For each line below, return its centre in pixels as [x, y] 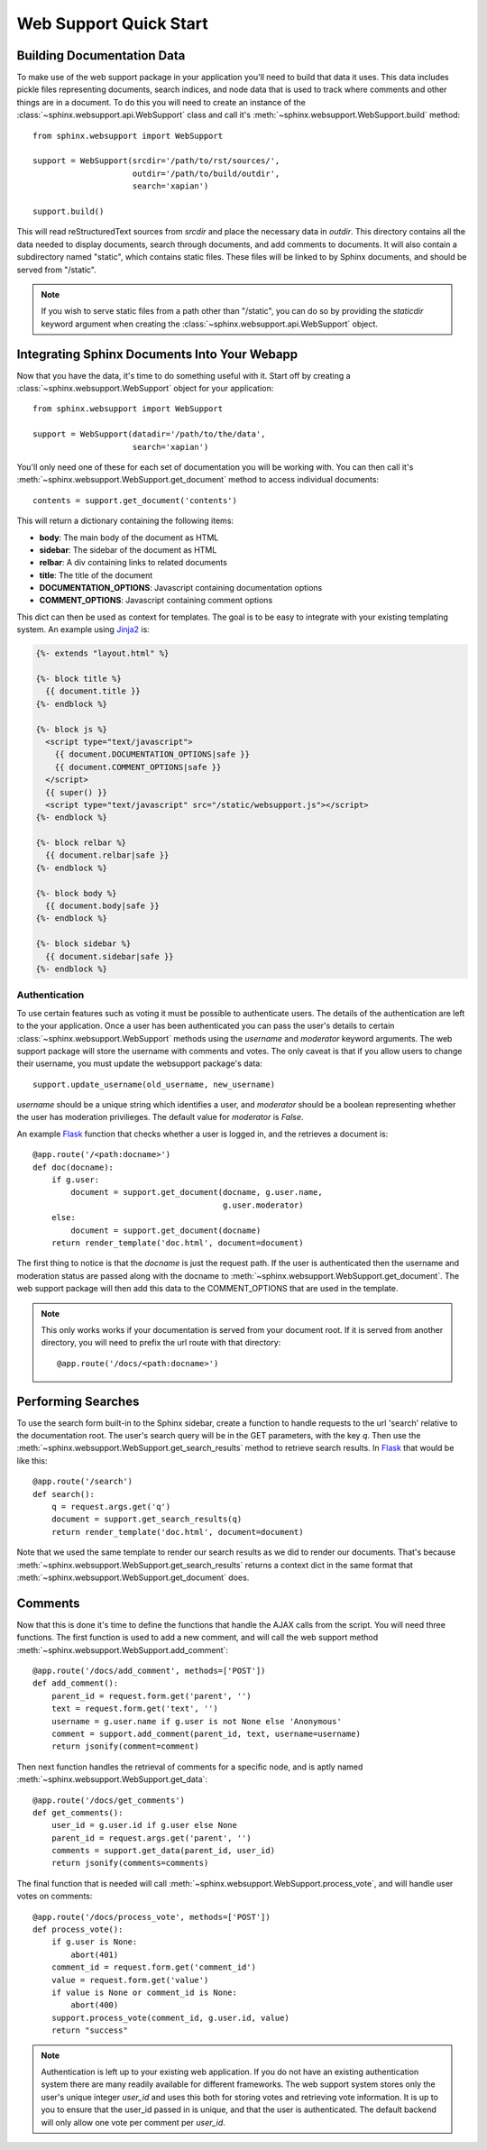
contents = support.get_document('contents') [135, 500]
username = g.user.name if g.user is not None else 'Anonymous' [196, 1721]
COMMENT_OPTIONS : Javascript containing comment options [156, 601]
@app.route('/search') [83, 1482]
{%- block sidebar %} [83, 944]
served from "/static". [56, 270]
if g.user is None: [94, 1942]
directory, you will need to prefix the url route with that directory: [161, 1343]
